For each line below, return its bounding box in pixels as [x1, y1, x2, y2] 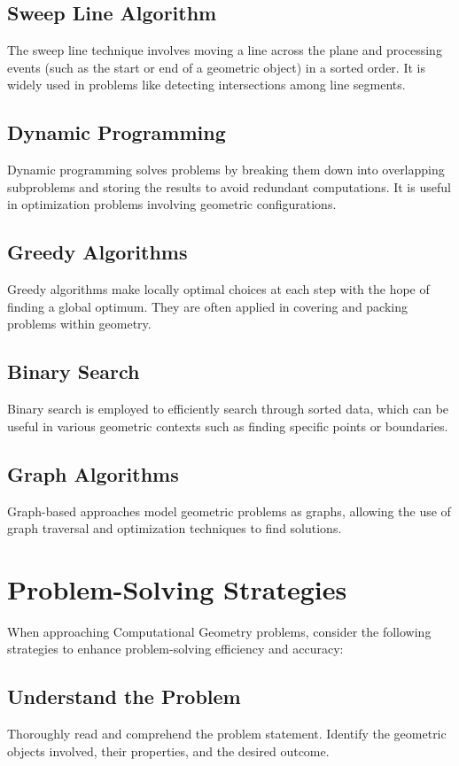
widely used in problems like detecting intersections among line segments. [7, 75, 406, 94]
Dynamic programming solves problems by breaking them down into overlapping [7, 160, 445, 179]
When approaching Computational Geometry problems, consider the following [7, 622, 432, 640]
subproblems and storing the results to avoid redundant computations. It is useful [7, 177, 451, 196]
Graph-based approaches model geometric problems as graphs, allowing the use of [7, 501, 451, 520]
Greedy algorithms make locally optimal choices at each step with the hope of [7, 280, 430, 298]
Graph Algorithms [7, 460, 179, 487]
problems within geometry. [7, 314, 152, 333]
